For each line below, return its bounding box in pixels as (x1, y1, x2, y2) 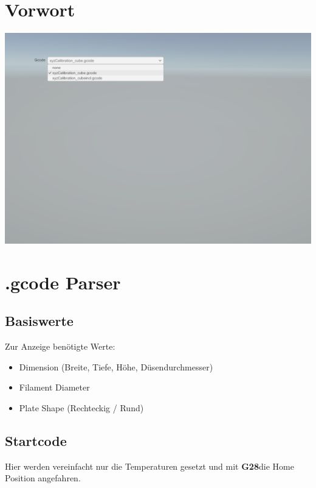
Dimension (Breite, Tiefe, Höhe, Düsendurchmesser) (19, 360, 213, 373)
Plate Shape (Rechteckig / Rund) (19, 401, 144, 414)
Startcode (5, 431, 67, 450)
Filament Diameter (19, 381, 90, 394)
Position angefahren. (5, 472, 81, 484)
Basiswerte (5, 311, 74, 330)
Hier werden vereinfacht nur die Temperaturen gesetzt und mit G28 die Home (5, 459, 294, 472)
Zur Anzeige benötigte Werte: (5, 340, 115, 353)
